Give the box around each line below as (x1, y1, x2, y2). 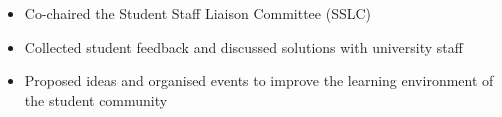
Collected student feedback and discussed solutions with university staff (24, 36, 463, 57)
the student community (24, 89, 168, 110)
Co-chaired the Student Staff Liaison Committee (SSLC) (24, 3, 372, 23)
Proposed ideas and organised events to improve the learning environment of (24, 70, 494, 91)
